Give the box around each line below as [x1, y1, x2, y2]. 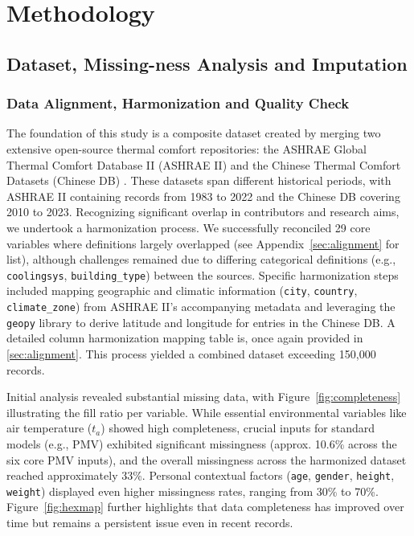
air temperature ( [6, 419, 92, 436]
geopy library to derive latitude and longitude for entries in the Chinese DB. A [6, 313, 396, 330]
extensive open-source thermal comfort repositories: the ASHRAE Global [6, 140, 367, 157]
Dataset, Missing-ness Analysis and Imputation [6, 51, 408, 76]
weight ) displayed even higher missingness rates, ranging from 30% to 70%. [6, 482, 379, 499]
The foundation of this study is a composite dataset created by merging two [6, 125, 381, 141]
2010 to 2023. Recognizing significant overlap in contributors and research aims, [6, 203, 400, 220]
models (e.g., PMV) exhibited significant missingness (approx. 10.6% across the [6, 435, 397, 452]
